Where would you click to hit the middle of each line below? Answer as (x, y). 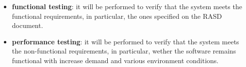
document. (27, 25)
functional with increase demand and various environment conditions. (115, 60)
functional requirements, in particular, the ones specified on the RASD (117, 16)
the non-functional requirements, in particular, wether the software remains (124, 51)
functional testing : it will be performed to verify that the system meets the (127, 6)
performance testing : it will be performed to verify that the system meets (125, 41)
